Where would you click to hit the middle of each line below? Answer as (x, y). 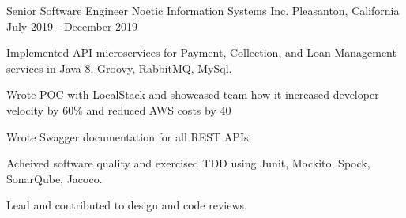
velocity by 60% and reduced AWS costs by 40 (119, 109)
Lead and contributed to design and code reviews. (127, 205)
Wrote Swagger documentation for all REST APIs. (129, 136)
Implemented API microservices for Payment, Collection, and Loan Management (201, 53)
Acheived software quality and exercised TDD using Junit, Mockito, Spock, (188, 163)
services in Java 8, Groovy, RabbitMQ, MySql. (119, 68)
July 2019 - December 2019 (72, 26)
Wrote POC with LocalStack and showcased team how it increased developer (193, 94)
